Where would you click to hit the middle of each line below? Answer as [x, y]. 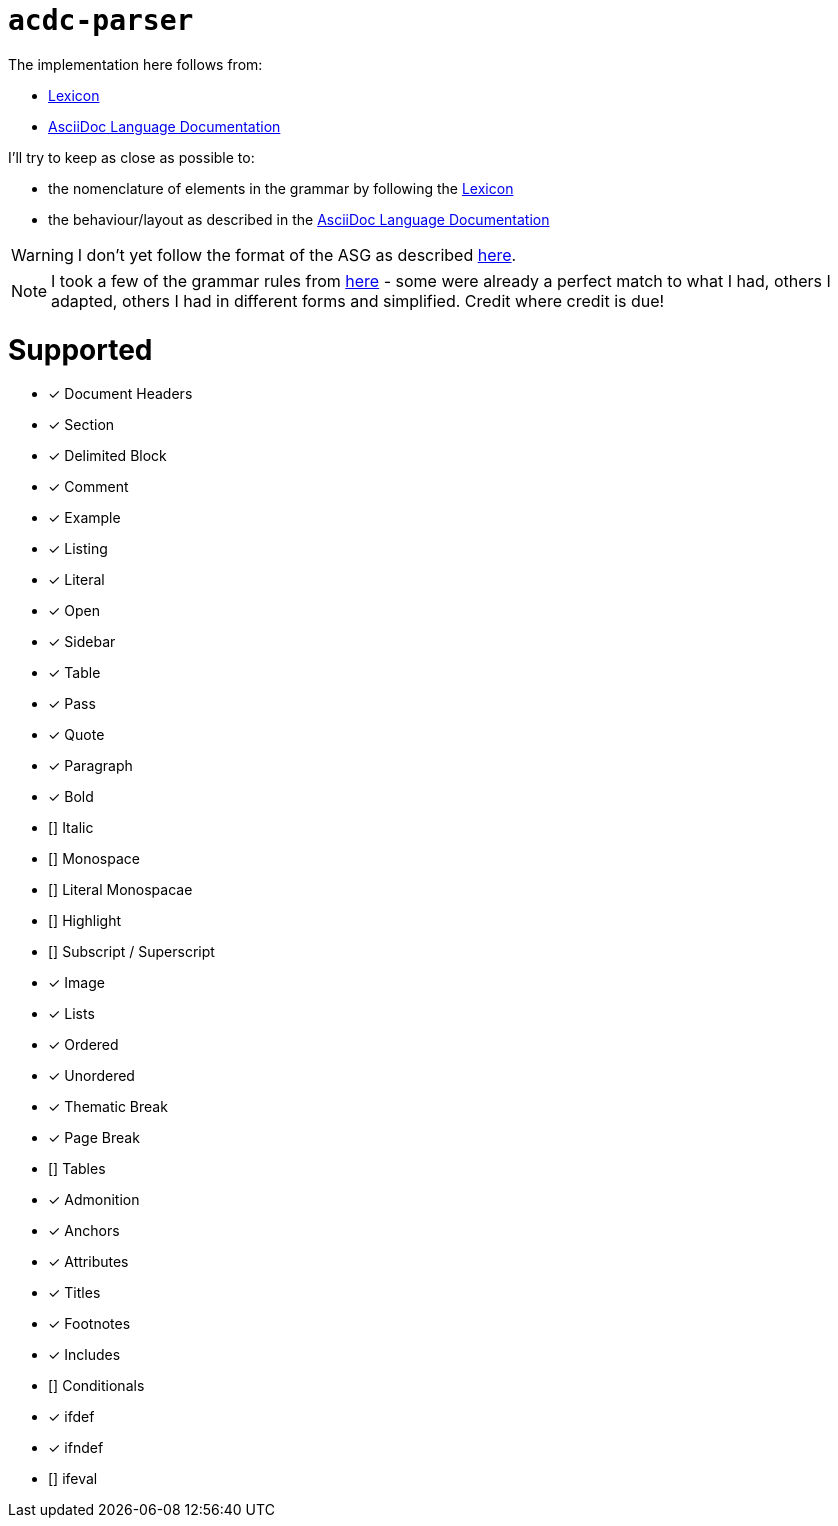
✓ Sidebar [82, 642]
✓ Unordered [91, 1076]
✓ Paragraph [90, 766]
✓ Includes [84, 1355]
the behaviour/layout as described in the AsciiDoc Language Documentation [299, 219]
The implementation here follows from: [135, 64]
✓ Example [84, 518]
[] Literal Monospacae [120, 890]
